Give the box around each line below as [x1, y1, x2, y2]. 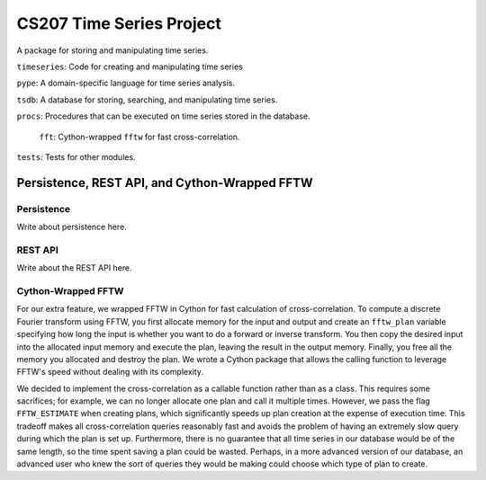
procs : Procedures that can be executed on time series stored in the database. [16, 111, 310, 121]
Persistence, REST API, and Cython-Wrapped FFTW [16, 175, 314, 191]
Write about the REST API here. [16, 262, 132, 273]
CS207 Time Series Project [16, 13, 222, 33]
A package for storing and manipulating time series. [16, 45, 209, 56]
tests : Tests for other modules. [16, 151, 136, 162]
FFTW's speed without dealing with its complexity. [16, 367, 204, 378]
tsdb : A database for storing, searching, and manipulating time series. [16, 94, 278, 105]
